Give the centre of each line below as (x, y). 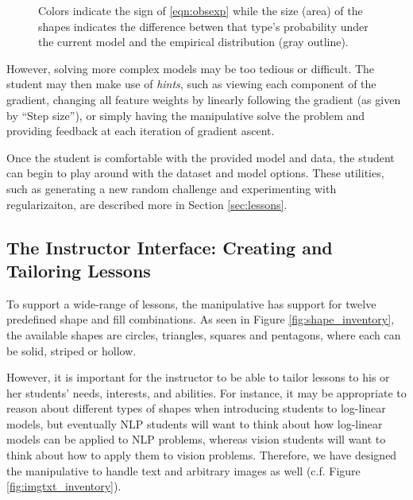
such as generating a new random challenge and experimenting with (172, 188)
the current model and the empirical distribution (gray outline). (193, 42)
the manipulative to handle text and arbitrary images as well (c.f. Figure (183, 470)
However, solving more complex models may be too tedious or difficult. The (191, 68)
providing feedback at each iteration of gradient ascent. (141, 131)
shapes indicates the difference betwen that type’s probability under (203, 26)
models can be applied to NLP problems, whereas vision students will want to (196, 439)
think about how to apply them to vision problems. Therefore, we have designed (202, 455)
